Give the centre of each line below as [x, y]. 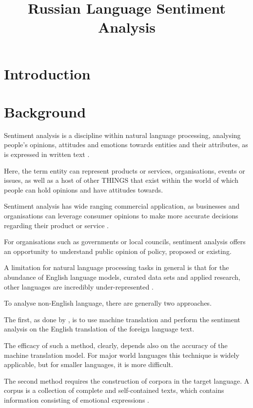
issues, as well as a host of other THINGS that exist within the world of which [121, 180]
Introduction [47, 73]
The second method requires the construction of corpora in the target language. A [127, 380]
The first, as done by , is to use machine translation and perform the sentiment [122, 319]
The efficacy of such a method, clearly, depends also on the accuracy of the [116, 345]
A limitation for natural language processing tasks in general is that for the [117, 267]
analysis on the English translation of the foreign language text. [99, 329]
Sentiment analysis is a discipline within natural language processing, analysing [122, 135]
